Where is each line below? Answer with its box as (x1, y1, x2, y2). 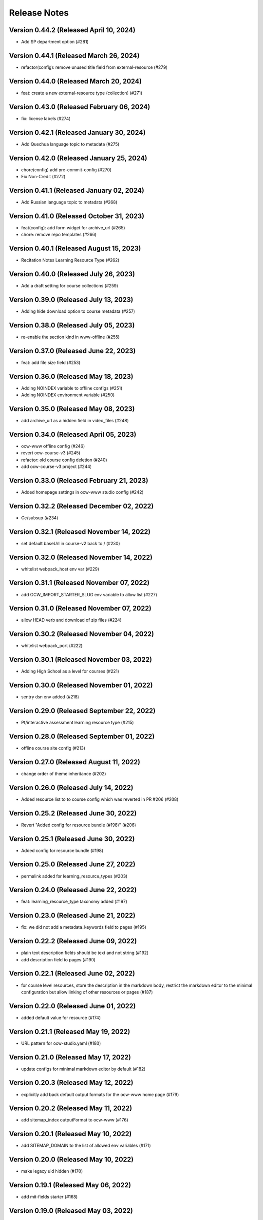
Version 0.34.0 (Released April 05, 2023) (9, 430, 136, 439)
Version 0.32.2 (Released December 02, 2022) (9, 502, 154, 510)
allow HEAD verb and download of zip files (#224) (21, 617, 122, 623)
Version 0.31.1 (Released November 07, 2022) (9, 579, 150, 587)
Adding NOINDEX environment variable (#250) (21, 392, 115, 398)
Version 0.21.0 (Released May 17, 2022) (9, 1053, 131, 1061)
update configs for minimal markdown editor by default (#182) (21, 1066, 146, 1072)
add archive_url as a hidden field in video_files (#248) (21, 417, 129, 423)
